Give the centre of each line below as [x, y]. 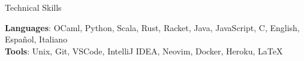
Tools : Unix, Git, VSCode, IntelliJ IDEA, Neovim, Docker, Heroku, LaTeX [144, 51]
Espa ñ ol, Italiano [36, 39]
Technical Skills [33, 7]
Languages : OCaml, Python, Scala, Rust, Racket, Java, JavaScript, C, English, [152, 27]
